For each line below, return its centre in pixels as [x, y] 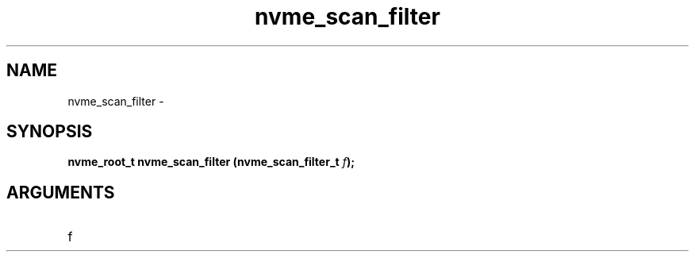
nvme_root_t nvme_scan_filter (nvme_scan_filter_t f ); [211, 162]
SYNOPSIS [50, 132]
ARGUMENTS [61, 192]
